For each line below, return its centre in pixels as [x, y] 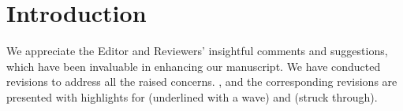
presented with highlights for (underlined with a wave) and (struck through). [192, 96]
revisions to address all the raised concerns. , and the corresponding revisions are [202, 81]
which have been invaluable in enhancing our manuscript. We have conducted [194, 66]
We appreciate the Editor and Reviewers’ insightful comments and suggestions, [197, 51]
